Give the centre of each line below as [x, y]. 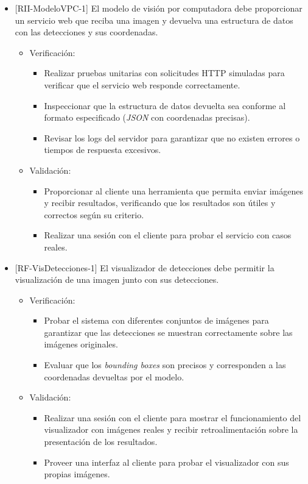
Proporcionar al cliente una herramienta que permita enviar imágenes [174, 190]
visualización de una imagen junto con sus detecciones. [117, 279]
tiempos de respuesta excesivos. [103, 150]
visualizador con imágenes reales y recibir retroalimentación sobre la [171, 429]
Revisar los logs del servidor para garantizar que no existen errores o [172, 137]
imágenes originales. [81, 344]
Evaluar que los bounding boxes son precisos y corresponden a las [165, 365]
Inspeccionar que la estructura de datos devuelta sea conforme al [165, 105]
